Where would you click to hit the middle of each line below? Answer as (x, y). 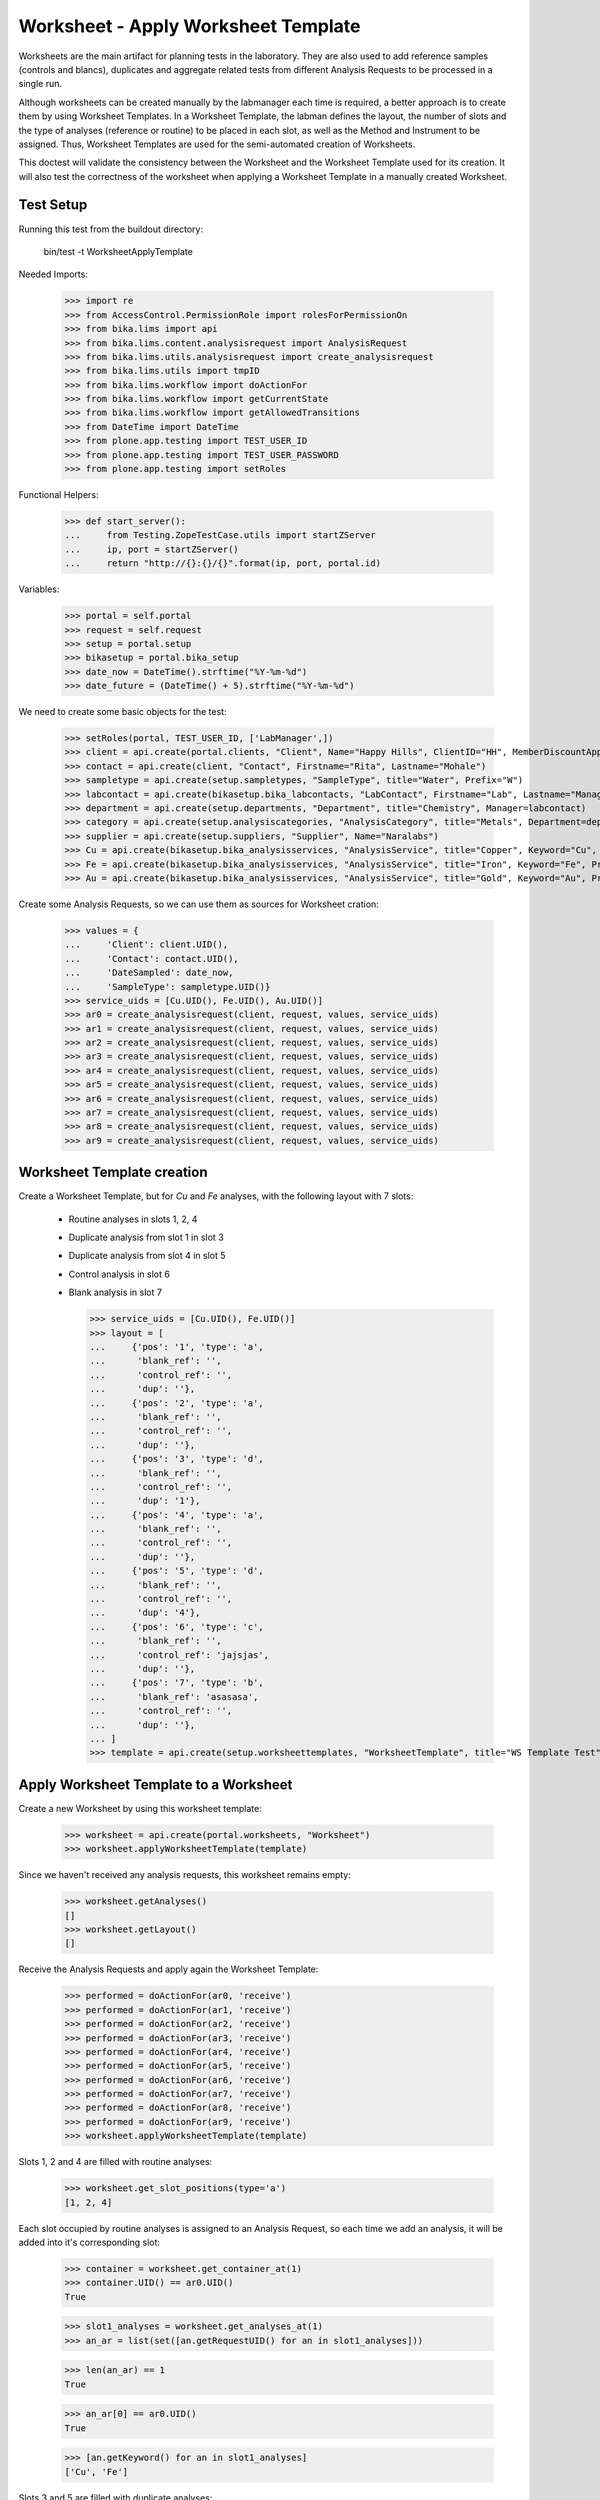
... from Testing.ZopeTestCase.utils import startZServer (220, 535)
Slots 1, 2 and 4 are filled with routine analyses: (115, 2162)
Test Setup (53, 205)
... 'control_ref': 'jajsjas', (179, 1654)
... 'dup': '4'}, (145, 1613)
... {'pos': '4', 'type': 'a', (176, 1514)
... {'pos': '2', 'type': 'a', (176, 1403)
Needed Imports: (53, 274)
